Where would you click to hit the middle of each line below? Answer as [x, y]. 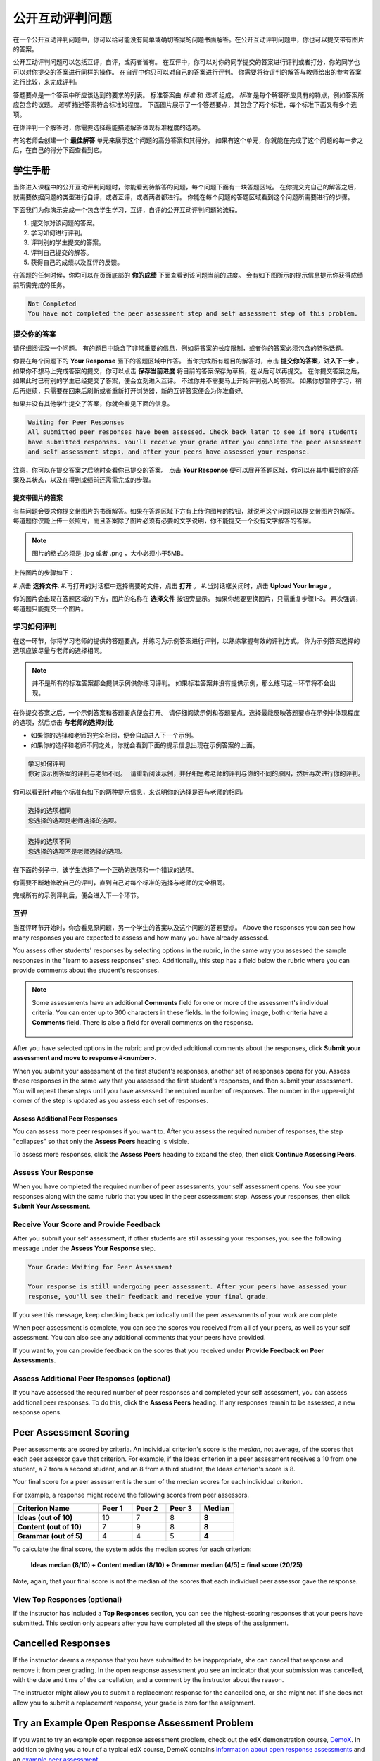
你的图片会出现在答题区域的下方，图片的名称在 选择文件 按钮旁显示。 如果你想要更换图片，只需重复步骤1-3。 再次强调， [188, 599]
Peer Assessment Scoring [71, 1432]
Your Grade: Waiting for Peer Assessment [100, 1267]
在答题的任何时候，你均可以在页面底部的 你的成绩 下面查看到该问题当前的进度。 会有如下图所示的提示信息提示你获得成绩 [188, 275]
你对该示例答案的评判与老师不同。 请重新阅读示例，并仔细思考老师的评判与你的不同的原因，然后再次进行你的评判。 [196, 774]
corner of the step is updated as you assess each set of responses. [111, 1100]
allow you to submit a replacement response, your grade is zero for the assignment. [134, 1703]
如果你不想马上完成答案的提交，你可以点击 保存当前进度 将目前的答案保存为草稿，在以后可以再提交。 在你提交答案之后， [188, 371]
